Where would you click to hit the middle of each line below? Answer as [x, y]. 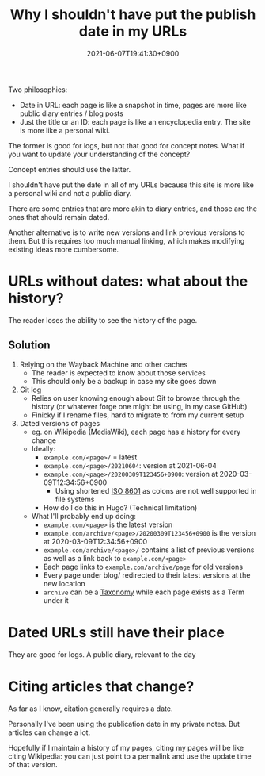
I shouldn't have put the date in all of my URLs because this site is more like [131, 185]
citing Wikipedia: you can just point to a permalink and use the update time [130, 756]
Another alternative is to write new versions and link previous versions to [127, 232]
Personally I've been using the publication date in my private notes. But [124, 724]
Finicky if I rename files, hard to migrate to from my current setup [138, 415]
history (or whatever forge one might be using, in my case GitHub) [139, 406]
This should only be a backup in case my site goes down [124, 381]
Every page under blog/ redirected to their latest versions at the [147, 575]
